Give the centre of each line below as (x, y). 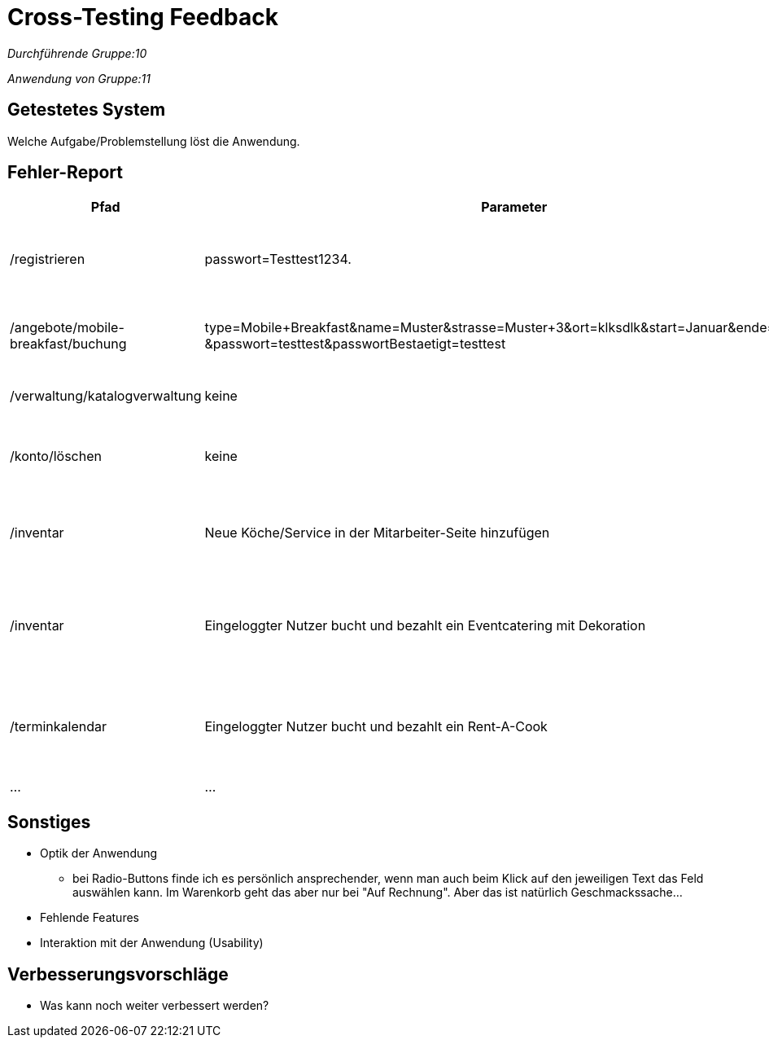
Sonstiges (49, 822)
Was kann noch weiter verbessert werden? (155, 1006)
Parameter (514, 207)
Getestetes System (87, 110)
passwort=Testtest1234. (278, 259)
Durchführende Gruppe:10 (77, 53)
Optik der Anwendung (99, 853)
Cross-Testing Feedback (143, 17)
